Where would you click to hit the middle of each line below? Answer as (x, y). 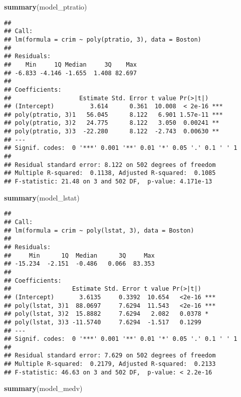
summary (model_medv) (43, 388)
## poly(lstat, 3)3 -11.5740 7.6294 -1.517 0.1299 (103, 322)
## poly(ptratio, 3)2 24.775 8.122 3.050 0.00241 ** (112, 123)
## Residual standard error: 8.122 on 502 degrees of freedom (110, 165)
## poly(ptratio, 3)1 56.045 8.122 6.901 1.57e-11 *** (113, 115)
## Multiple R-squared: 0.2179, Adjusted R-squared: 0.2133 (110, 364)
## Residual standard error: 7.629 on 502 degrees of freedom (110, 356)
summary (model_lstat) (42, 197)
